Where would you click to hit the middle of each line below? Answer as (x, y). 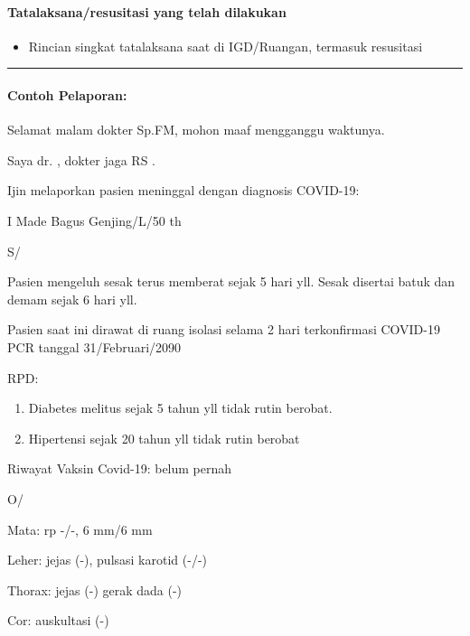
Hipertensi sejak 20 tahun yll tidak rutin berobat (164, 438)
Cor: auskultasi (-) (58, 620)
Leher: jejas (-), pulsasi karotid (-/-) (108, 560)
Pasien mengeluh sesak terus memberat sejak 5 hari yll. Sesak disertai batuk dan (231, 281)
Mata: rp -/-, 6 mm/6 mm (80, 529)
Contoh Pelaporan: (67, 94)
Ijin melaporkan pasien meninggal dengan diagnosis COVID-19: (183, 190)
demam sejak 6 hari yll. (72, 299)
